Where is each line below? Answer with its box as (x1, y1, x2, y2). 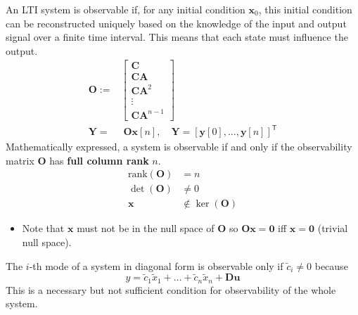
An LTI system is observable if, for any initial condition (6, 2, 245, 16)
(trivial (317, 221, 348, 236)
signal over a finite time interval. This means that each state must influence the (6, 30, 348, 44)
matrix (6, 153, 34, 167)
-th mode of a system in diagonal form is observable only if (29, 258, 283, 273)
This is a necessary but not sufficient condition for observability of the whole (6, 282, 336, 297)
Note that (22, 221, 65, 236)
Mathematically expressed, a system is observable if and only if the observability (6, 139, 352, 154)
